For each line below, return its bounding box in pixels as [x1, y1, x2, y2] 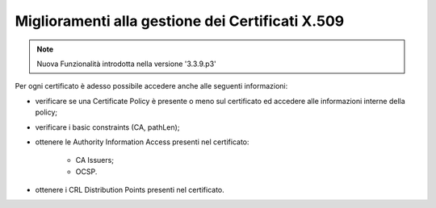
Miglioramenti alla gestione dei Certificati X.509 [15, 12, 345, 30]
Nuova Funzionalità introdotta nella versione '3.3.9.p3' [36, 59, 217, 69]
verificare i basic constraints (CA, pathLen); [35, 122, 180, 132]
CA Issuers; [75, 156, 115, 165]
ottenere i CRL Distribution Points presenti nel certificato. [35, 185, 225, 195]
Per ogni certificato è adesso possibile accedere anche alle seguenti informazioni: [15, 81, 288, 91]
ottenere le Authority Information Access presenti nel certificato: [35, 137, 249, 147]
